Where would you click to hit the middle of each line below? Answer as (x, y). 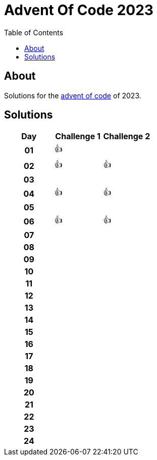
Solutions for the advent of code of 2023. (73, 95)
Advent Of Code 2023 (79, 10)
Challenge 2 (127, 136)
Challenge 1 (78, 136)
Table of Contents (34, 32)
